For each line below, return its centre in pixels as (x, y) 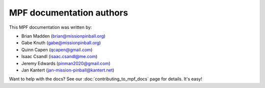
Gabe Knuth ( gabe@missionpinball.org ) (61, 43)
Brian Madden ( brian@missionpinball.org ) (63, 36)
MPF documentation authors (69, 13)
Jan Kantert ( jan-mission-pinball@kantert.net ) (68, 70)
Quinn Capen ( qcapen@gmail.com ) (57, 50)
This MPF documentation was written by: (51, 27)
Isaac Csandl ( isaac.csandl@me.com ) (59, 56)
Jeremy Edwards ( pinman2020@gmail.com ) (66, 63)
